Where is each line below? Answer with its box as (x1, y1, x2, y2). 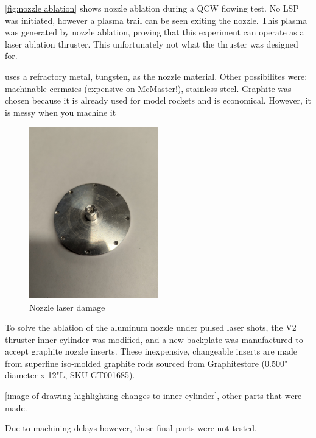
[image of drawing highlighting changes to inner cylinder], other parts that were (5, 389, 302, 402)
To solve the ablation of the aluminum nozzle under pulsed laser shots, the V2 (5, 321, 297, 334)
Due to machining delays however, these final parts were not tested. (5, 422, 257, 434)
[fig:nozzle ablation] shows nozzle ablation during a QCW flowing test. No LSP (5, 2, 299, 14)
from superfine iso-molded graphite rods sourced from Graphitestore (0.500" (5, 356, 288, 369)
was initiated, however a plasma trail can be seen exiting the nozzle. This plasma (5, 13, 307, 26)
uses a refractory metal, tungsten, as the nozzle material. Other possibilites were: (5, 69, 307, 82)
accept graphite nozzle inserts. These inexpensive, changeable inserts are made (5, 345, 298, 358)
